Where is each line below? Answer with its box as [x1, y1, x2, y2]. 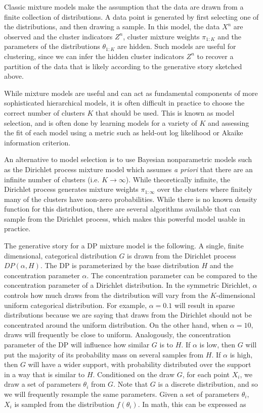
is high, [230, 349, 253, 359]
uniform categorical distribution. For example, [4, 299, 147, 310]
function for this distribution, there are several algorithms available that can [4, 203, 241, 214]
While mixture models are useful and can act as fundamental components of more [4, 87, 258, 98]
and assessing [208, 117, 249, 128]
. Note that [113, 379, 148, 389]
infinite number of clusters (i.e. [4, 174, 100, 184]
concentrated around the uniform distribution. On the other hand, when [4, 319, 228, 330]
